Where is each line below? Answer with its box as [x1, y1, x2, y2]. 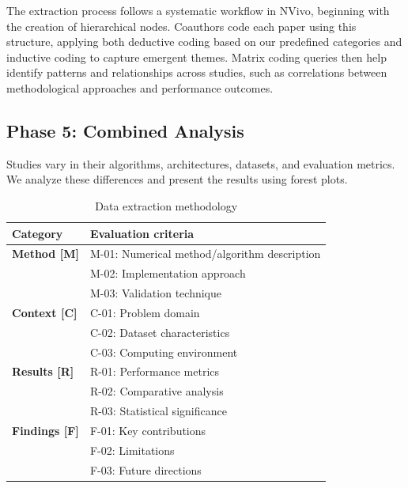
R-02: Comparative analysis [89, 383, 224, 399]
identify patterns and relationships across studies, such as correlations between [6, 64, 387, 81]
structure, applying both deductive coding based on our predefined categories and [6, 33, 402, 50]
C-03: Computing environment [89, 343, 238, 360]
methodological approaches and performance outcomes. [6, 79, 274, 96]
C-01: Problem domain [89, 304, 200, 320]
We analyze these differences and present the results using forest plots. [6, 171, 348, 187]
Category [12, 225, 63, 241]
